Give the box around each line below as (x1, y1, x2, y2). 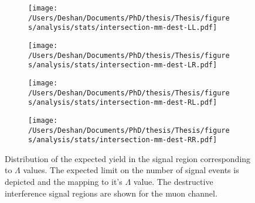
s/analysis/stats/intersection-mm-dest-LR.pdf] (28, 61, 217, 70)
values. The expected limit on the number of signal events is (23, 164, 239, 176)
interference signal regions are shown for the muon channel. (5, 187, 217, 199)
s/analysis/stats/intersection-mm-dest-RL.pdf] (28, 98, 217, 107)
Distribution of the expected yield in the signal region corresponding (5, 152, 251, 164)
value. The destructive (133, 176, 213, 188)
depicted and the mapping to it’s (5, 176, 123, 188)
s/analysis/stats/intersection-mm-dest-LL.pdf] (28, 23, 217, 32)
